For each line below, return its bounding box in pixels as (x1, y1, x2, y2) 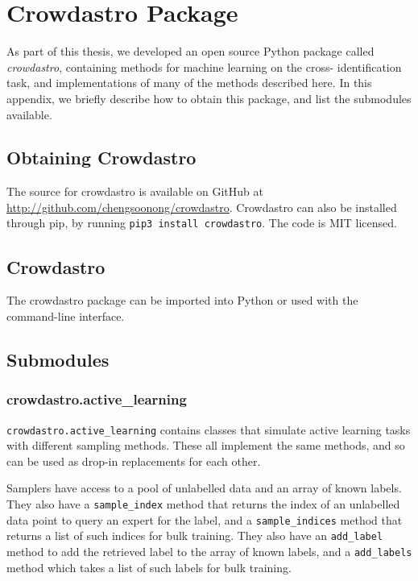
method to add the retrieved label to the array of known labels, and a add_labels (6, 542, 412, 559)
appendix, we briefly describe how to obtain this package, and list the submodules (6, 89, 412, 106)
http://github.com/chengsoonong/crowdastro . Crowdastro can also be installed (6, 198, 397, 215)
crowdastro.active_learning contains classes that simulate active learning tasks (6, 421, 411, 438)
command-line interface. (6, 307, 125, 324)
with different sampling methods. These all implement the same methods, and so (6, 437, 405, 454)
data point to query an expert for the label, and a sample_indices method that (6, 511, 403, 528)
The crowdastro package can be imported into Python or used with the (6, 292, 358, 309)
